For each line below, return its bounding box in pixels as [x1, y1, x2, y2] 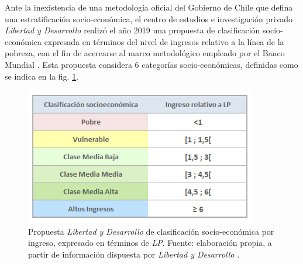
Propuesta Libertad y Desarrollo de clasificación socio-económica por [28, 225, 274, 237]
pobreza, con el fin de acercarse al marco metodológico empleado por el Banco [5, 47, 285, 59]
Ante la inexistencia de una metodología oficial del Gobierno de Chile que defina [5, 1, 293, 13]
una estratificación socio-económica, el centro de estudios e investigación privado [5, 12, 293, 25]
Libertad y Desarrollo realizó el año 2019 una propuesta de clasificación [5, 24, 260, 36]
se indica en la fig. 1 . [5, 70, 79, 82]
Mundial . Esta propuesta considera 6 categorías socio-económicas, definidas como [5, 58, 298, 70]
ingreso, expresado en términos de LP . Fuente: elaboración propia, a [28, 236, 272, 249]
